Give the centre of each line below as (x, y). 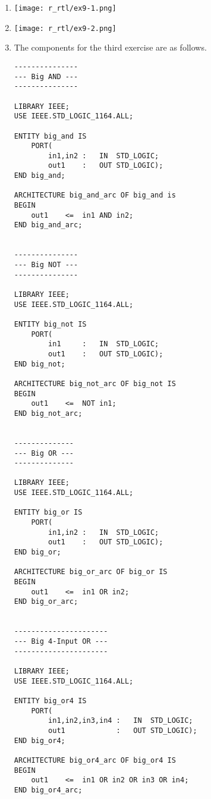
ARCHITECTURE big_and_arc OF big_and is (95, 195)
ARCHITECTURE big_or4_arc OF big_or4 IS (95, 760)
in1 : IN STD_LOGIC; (104, 344)
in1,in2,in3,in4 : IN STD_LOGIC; (121, 721)
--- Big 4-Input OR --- (61, 641)
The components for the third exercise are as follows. (110, 47)
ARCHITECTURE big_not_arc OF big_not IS (95, 383)
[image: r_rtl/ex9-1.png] (65, 8)
